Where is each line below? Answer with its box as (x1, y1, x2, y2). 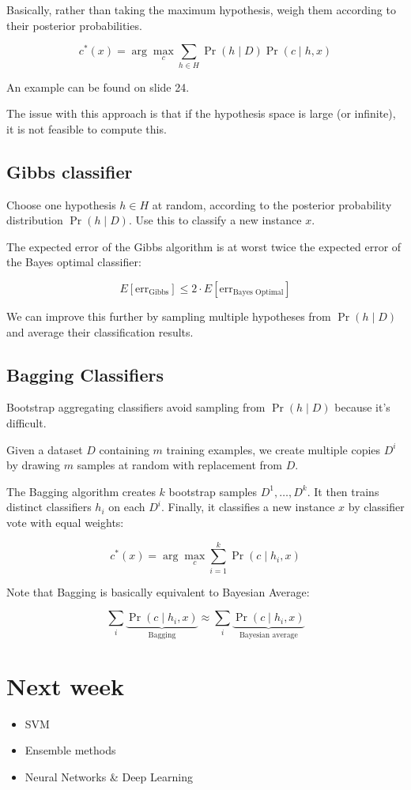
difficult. (6, 414, 47, 431)
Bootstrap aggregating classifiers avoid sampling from (6, 399, 266, 416)
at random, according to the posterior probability (152, 196, 392, 213)
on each (108, 498, 145, 515)
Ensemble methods (25, 742, 116, 758)
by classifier (348, 498, 405, 515)
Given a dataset (6, 441, 83, 457)
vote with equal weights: (6, 513, 124, 530)
